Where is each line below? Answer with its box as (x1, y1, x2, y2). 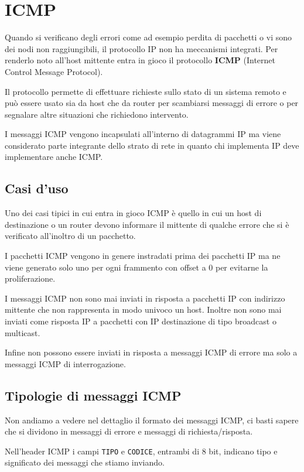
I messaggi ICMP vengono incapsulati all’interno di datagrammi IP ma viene (5, 128, 281, 140)
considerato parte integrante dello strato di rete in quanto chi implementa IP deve (5, 139, 299, 151)
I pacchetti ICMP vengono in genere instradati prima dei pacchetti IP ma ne (5, 249, 281, 262)
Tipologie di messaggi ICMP (5, 386, 182, 404)
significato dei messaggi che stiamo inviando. (5, 456, 165, 468)
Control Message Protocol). (5, 65, 103, 77)
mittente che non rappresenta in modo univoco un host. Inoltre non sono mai (5, 303, 282, 316)
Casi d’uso (5, 179, 69, 197)
